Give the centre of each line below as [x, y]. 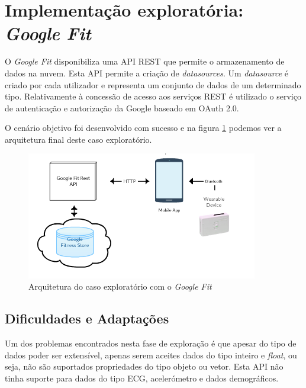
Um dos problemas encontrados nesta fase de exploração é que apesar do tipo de [151, 343]
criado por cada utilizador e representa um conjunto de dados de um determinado [153, 84]
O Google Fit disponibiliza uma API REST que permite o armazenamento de [145, 61]
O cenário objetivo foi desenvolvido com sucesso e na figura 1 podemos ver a [143, 128]
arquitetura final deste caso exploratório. [78, 139]
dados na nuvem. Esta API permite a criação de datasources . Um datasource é [147, 73]
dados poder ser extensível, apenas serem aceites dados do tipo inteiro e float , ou [151, 355]
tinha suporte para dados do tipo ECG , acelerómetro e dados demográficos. [142, 378]
